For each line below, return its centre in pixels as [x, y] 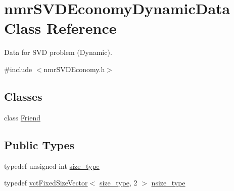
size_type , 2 [118, 183]
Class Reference [60, 28]
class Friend [22, 117]
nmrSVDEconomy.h [74, 69]
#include [18, 69]
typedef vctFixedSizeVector [46, 183]
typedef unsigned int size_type [52, 166]
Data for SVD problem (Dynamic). [58, 52]
